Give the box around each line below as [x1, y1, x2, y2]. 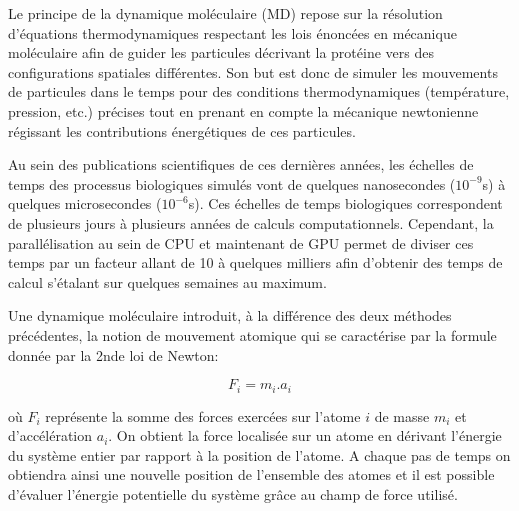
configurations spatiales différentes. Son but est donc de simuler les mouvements [8, 61, 498, 82]
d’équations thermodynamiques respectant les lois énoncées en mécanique [8, 22, 457, 43]
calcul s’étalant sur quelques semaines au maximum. [8, 271, 327, 292]
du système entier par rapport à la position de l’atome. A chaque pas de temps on [8, 444, 511, 465]
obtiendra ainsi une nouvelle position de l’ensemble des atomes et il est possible [8, 464, 495, 485]
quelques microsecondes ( [8, 193, 162, 214]
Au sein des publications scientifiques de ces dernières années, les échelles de [8, 154, 474, 175]
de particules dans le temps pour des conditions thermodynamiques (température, [8, 81, 510, 102]
